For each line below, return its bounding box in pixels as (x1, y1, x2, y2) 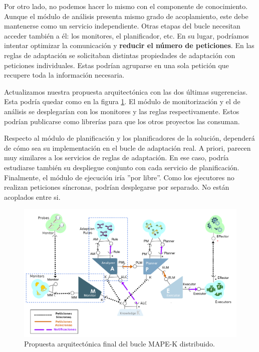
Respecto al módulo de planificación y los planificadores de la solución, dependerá (4, 133, 255, 143)
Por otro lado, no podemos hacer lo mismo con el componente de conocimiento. (4, 1, 248, 11)
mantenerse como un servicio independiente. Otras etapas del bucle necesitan (4, 21, 240, 31)
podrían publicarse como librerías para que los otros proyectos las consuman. (4, 116, 240, 126)
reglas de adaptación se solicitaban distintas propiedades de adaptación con (4, 50, 235, 60)
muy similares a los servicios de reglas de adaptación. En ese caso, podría (4, 152, 229, 163)
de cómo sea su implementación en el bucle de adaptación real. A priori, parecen (4, 142, 251, 153)
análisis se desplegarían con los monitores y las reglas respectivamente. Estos (4, 106, 239, 116)
